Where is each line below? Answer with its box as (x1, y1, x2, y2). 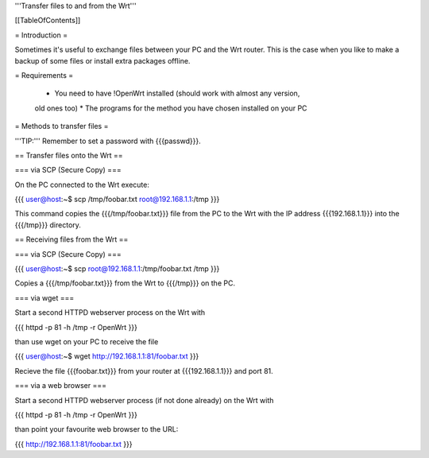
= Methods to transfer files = (14, 122, 109, 131)
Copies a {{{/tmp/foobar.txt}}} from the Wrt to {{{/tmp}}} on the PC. (14, 278, 236, 288)
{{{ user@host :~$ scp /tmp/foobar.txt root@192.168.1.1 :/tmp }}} (14, 195, 220, 204)
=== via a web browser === (14, 381, 107, 390)
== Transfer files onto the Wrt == (14, 150, 123, 160)
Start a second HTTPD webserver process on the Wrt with (14, 308, 206, 317)
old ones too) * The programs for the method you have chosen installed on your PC (34, 103, 307, 113)
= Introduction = (14, 30, 68, 40)
